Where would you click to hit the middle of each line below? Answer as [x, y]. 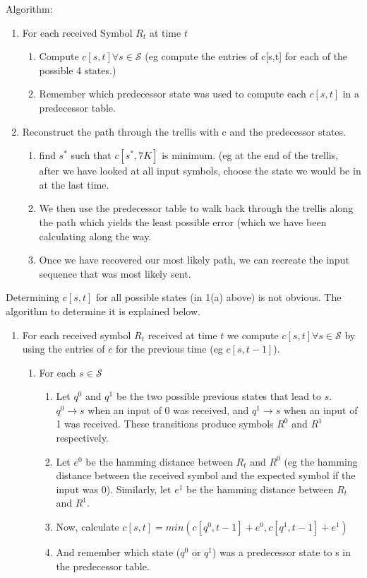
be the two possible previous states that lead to [219, 396]
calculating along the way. [95, 236]
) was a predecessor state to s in [282, 552]
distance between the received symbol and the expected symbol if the [206, 475]
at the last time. [74, 184]
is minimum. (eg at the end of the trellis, [250, 155]
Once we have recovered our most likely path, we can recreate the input [194, 260]
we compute [253, 335]
